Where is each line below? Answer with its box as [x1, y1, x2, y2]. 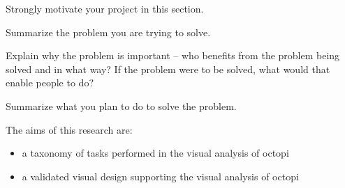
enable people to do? [6, 75, 94, 90]
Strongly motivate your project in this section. [6, 1, 204, 15]
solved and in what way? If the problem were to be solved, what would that [6, 61, 330, 76]
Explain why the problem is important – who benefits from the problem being [6, 48, 340, 63]
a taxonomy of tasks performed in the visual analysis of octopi [22, 146, 289, 160]
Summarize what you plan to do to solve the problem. [6, 98, 237, 113]
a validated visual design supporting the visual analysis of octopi [22, 169, 299, 183]
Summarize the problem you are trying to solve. [6, 24, 211, 39]
